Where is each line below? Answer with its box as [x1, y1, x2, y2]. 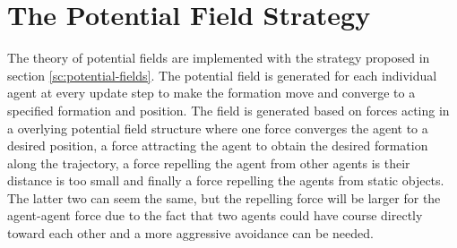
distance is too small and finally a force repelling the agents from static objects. [7, 171, 444, 190]
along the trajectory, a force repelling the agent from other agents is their [7, 153, 410, 172]
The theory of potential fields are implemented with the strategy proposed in [7, 48, 430, 67]
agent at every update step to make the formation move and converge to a [7, 83, 416, 102]
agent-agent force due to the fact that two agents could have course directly [7, 206, 423, 225]
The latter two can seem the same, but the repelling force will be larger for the [7, 188, 441, 207]
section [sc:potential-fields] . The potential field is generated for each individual [7, 65, 437, 84]
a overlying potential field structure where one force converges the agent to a [7, 118, 428, 137]
